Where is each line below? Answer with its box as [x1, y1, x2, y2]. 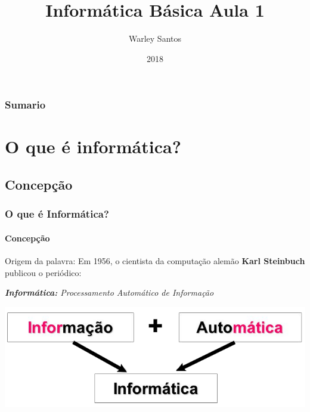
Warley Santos [128, 32, 182, 45]
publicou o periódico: [5, 266, 82, 278]
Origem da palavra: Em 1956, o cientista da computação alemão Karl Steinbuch [5, 255, 305, 267]
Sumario [5, 97, 46, 112]
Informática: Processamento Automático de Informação [5, 286, 214, 299]
